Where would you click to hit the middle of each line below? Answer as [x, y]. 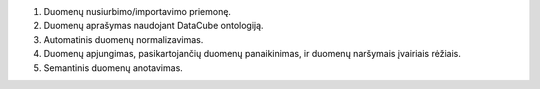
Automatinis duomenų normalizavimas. [123, 39]
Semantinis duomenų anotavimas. [113, 67]
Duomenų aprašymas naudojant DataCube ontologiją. [153, 26]
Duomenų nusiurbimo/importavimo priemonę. [137, 11]
